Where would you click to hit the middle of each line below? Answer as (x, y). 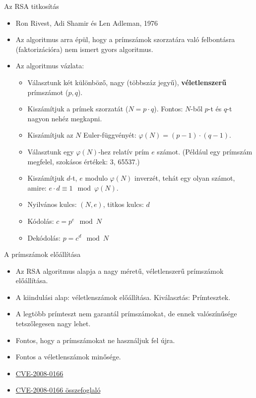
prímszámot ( (48, 92)
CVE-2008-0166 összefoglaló (58, 390)
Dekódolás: (44, 237)
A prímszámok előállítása (42, 254)
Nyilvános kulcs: (52, 204)
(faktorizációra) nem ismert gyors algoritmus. (84, 49)
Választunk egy (51, 151)
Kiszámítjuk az (50, 135)
